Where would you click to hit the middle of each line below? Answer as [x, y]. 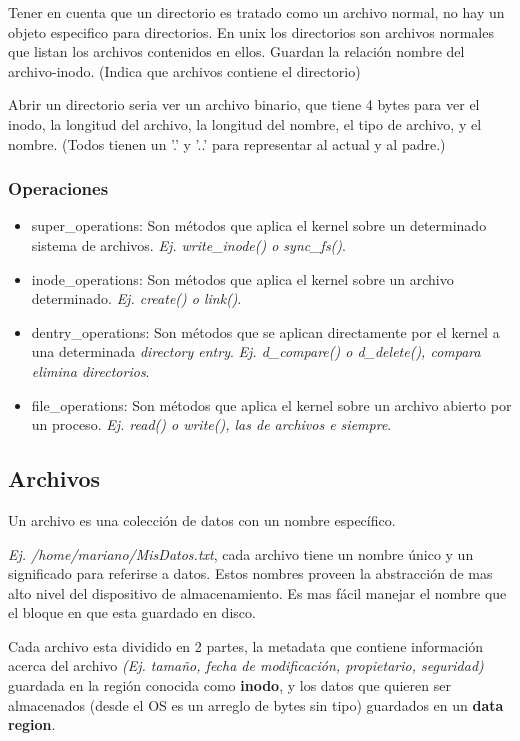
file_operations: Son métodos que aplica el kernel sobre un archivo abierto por [271, 404]
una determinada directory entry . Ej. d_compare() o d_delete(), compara [256, 351]
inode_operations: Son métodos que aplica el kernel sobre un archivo [242, 278]
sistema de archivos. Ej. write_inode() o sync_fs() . [188, 244]
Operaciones [58, 188]
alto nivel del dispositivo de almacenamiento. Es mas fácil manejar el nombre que [257, 592]
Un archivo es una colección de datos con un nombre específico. [202, 519]
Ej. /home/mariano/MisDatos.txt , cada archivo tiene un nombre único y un [241, 553]
